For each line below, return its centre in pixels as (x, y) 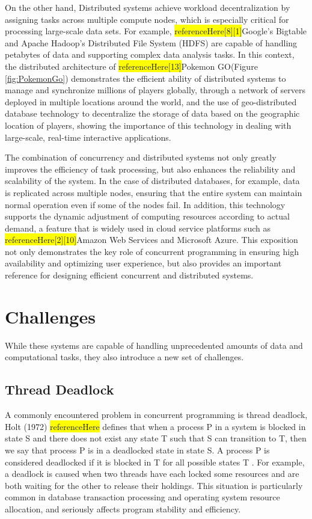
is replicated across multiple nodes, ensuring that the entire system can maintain (154, 192)
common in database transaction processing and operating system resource (142, 497)
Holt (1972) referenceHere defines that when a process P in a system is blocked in (155, 426)
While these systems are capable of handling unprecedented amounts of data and (154, 345)
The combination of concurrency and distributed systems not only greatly (141, 157)
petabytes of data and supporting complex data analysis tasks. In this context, (150, 54)
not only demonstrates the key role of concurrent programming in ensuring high (152, 251)
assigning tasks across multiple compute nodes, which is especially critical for (147, 19)
